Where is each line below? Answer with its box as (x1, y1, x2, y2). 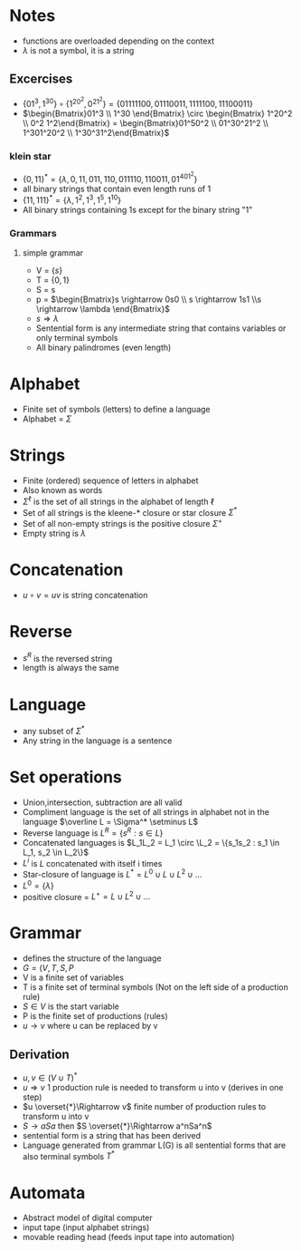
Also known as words (22, 484, 103, 495)
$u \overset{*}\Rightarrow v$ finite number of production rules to (22, 1101, 267, 1111)
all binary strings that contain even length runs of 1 (22, 183, 212, 195)
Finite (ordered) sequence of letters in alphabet (22, 475, 199, 486)
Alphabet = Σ (22, 413, 72, 424)
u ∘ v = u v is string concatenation (22, 589, 148, 600)
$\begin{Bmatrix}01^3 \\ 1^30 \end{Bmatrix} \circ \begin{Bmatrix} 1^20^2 (22, 108, 293, 119)
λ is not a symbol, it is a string (22, 44, 135, 55)
